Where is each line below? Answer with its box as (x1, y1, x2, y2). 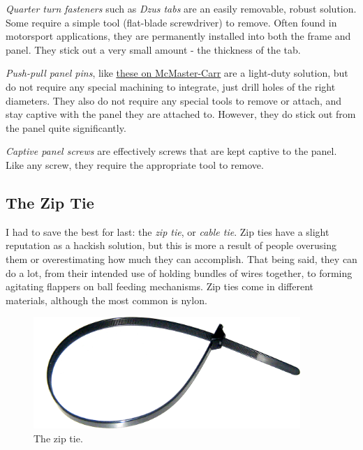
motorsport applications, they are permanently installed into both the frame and (6, 29, 351, 43)
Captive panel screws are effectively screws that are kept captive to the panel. (6, 144, 337, 158)
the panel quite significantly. (6, 120, 126, 135)
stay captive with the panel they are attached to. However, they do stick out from (6, 107, 356, 121)
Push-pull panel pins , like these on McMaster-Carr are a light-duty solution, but (6, 66, 348, 80)
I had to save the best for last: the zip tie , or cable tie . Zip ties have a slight (6, 224, 329, 239)
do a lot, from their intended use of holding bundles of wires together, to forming (6, 265, 353, 280)
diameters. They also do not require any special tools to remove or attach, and (6, 93, 342, 107)
